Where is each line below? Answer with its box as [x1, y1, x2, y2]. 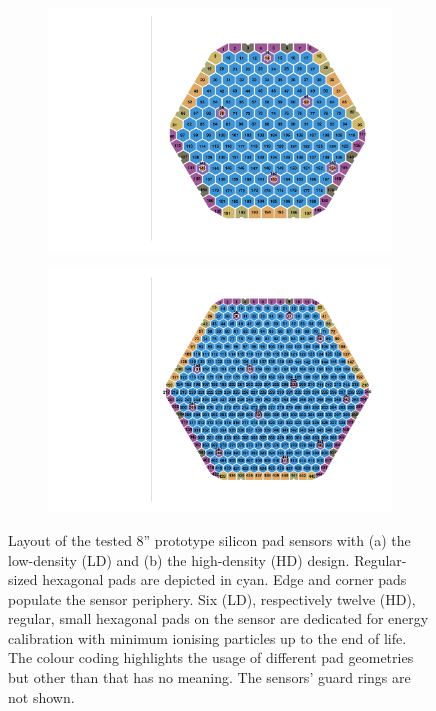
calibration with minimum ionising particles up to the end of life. [8, 627, 407, 648]
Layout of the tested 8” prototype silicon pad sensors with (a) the [8, 529, 411, 550]
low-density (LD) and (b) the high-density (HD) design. [8, 549, 350, 570]
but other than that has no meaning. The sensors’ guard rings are [8, 667, 411, 688]
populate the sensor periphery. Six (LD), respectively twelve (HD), [8, 588, 416, 609]
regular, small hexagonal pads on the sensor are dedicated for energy [8, 608, 429, 629]
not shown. [8, 686, 75, 707]
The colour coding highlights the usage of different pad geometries [8, 647, 414, 668]
